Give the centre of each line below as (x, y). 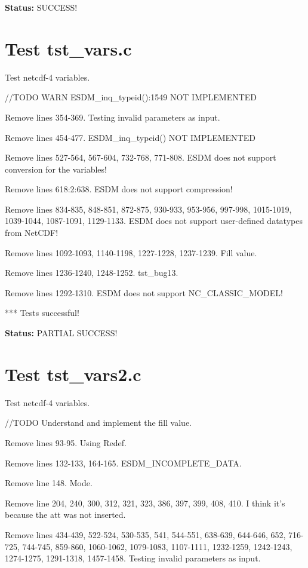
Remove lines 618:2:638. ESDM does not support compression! (119, 189)
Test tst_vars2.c (73, 374)
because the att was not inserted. (65, 515)
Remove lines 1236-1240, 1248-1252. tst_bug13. (92, 273)
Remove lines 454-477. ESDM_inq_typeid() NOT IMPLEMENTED (130, 137)
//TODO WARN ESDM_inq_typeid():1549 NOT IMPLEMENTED (131, 97)
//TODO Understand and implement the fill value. (98, 423)
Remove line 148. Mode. (49, 483)
